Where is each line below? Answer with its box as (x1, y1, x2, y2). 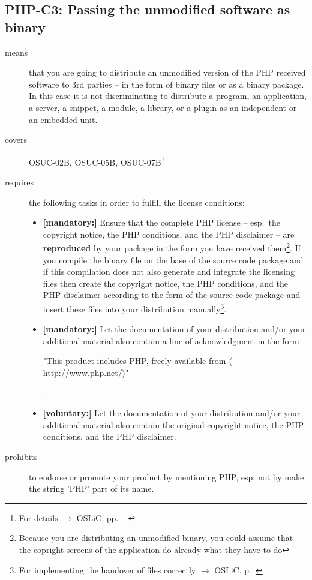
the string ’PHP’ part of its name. (29, 482, 154, 495)
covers (5, 133, 28, 146)
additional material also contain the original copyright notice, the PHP (43, 418, 304, 431)
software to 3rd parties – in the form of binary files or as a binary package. (29, 77, 304, 90)
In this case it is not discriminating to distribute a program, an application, (29, 89, 307, 102)
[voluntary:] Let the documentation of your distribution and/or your (43, 407, 301, 419)
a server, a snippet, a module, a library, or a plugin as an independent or (29, 101, 297, 113)
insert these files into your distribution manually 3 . (43, 301, 227, 315)
